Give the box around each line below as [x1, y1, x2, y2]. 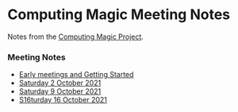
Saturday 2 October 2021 [18, 78, 102, 88]
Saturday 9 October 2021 [18, 87, 102, 96]
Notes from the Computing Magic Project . [7, 32, 144, 41]
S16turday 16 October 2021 [18, 95, 108, 105]
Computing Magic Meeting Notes [7, 6, 231, 24]
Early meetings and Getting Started [18, 70, 134, 79]
